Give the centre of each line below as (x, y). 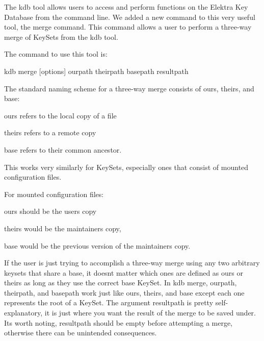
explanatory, (23, 313)
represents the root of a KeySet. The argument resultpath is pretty (109, 302)
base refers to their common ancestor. (63, 149)
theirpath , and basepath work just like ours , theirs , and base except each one (124, 292)
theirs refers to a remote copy (50, 132)
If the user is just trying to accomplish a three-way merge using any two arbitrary (132, 263)
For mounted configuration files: (54, 194)
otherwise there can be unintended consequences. (81, 333)
